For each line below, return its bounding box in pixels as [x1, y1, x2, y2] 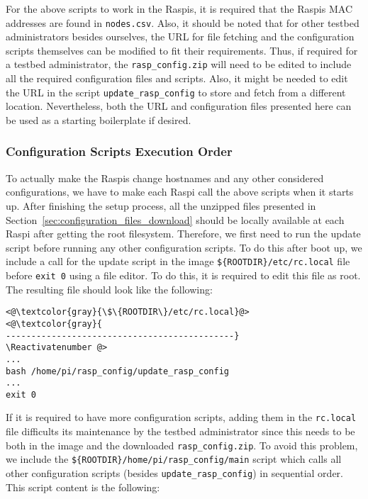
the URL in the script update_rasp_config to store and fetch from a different [6, 84, 346, 99]
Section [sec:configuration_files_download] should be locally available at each [6, 212, 345, 227]
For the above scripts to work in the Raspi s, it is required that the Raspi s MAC [6, 1, 352, 16]
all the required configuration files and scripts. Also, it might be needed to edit [6, 71, 348, 86]
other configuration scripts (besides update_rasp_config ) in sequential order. [6, 466, 343, 481]
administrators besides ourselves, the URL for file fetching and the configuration [6, 29, 355, 44]
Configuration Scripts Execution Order [6, 142, 233, 160]
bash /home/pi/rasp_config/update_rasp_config [6, 366, 229, 376]
